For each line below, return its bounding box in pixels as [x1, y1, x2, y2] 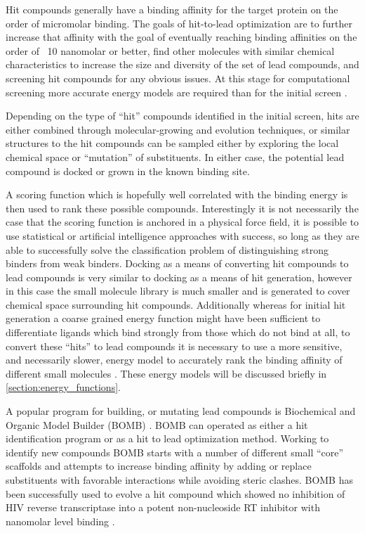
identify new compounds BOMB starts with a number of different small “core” [6, 444, 344, 459]
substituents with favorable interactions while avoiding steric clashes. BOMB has [6, 473, 353, 487]
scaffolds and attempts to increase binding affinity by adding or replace [6, 458, 312, 473]
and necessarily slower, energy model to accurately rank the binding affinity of [6, 352, 343, 367]
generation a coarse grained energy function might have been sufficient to [6, 311, 321, 326]
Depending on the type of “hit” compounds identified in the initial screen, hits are [6, 108, 359, 123]
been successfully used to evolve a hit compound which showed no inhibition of [6, 486, 345, 501]
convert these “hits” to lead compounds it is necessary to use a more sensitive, [6, 338, 343, 353]
